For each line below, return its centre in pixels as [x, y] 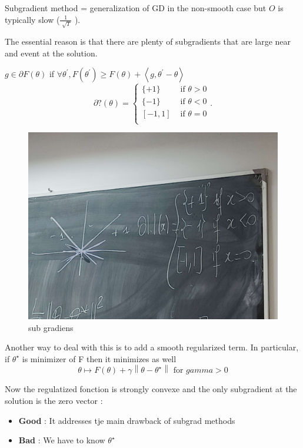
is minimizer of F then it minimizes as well [99, 358]
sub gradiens [51, 327]
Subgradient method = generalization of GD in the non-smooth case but [136, 8]
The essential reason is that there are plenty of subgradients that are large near [148, 41]
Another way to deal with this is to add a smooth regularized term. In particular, [152, 347]
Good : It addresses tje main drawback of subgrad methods [127, 420]
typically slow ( [32, 19]
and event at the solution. [51, 53]
